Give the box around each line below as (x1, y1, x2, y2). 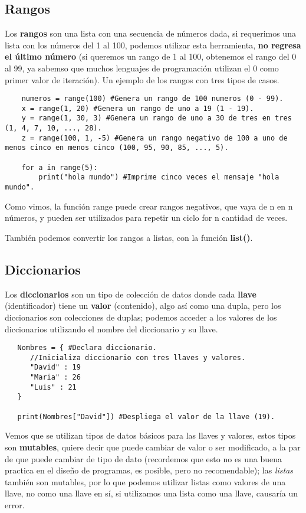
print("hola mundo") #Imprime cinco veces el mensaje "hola (38, 173, 279, 182)
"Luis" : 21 (29, 383, 77, 391)
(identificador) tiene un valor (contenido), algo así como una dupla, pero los (5, 299, 281, 312)
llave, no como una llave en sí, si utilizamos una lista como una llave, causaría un (5, 487, 298, 499)
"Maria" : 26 (29, 373, 81, 382)
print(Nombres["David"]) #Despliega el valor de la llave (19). (17, 412, 275, 421)
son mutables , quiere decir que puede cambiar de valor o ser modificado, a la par (5, 440, 301, 453)
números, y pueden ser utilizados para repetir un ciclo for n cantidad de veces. (5, 211, 288, 224)
